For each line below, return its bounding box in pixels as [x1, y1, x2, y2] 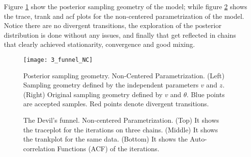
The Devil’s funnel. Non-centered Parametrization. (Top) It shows [23, 115, 220, 125]
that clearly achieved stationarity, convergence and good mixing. [4, 39, 195, 49]
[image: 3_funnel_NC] [23, 56, 93, 63]
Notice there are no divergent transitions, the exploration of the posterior [4, 20, 221, 30]
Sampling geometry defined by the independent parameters [23, 80, 199, 90]
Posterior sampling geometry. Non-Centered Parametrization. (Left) [23, 70, 225, 80]
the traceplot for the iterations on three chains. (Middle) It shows [23, 124, 218, 134]
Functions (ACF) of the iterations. [57, 143, 159, 153]
